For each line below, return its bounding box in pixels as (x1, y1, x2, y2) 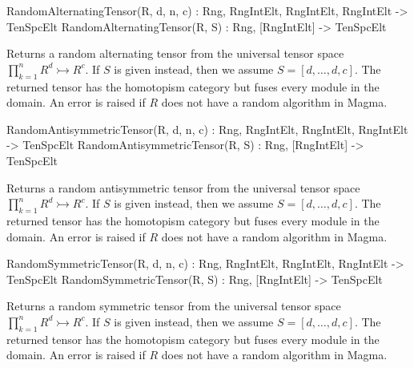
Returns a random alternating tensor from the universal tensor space (6, 45, 344, 62)
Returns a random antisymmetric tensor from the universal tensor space (6, 179, 360, 196)
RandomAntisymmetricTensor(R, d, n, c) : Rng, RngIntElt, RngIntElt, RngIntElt (6, 120, 408, 137)
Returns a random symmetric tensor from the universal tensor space (6, 297, 341, 314)
